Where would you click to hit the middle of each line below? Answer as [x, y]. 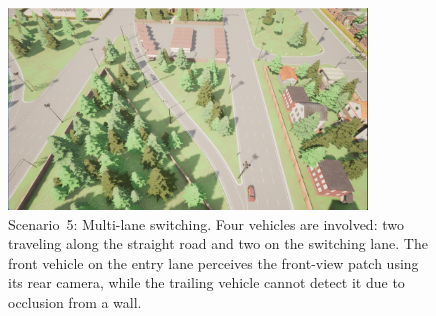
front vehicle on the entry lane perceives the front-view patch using [213, 262]
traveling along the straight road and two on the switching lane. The [218, 243]
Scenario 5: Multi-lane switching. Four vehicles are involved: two [206, 223]
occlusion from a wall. [75, 301]
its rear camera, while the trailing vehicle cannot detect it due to [206, 282]
